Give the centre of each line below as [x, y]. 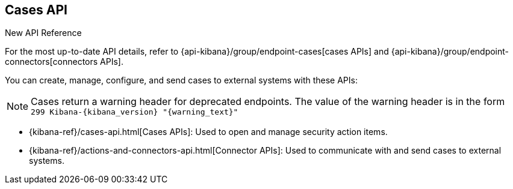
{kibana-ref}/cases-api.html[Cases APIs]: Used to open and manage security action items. [208, 132]
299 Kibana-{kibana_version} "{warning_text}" [135, 112]
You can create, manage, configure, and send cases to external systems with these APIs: [181, 80]
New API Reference [43, 33]
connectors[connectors [51, 62]
